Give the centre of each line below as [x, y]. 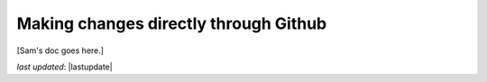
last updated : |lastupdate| [64, 67]
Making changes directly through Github [172, 23]
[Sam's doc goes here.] [60, 50]
